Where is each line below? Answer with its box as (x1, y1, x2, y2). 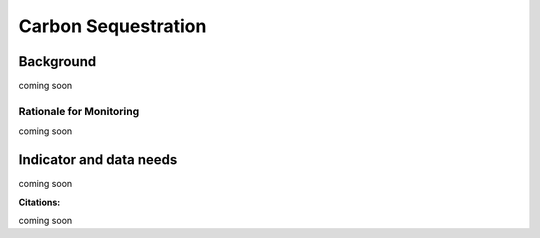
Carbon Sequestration (18, 15, 207, 37)
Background (18, 53, 97, 70)
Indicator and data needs (18, 151, 178, 169)
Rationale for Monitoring (18, 104, 140, 118)
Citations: (18, 196, 61, 208)
